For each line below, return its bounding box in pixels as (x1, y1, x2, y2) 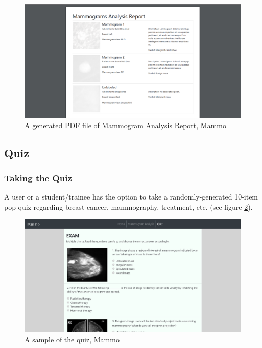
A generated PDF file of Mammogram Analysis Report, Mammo (25, 119, 226, 130)
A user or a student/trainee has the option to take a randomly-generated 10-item (4, 191, 258, 202)
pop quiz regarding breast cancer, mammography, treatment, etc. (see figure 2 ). (4, 201, 253, 212)
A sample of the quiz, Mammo (25, 334, 120, 345)
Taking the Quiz (4, 171, 72, 184)
